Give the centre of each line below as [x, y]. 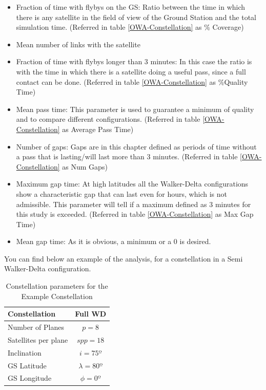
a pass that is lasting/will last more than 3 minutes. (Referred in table [127, 156]
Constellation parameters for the [57, 286]
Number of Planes [36, 327]
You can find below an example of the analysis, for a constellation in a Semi [124, 258]
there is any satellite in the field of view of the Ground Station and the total [136, 17]
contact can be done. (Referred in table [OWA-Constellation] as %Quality [132, 81]
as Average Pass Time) [98, 129]
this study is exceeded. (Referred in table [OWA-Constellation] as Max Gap [135, 214]
